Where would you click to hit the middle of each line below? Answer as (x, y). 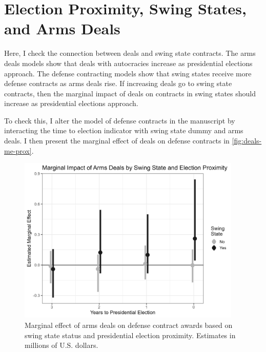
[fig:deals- (247, 141)
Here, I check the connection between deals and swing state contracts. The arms (130, 53)
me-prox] (18, 150)
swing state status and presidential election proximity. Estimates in (130, 335)
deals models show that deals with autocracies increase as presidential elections (128, 63)
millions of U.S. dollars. (62, 345)
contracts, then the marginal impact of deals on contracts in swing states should (130, 93)
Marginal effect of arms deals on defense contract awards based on (129, 325)
